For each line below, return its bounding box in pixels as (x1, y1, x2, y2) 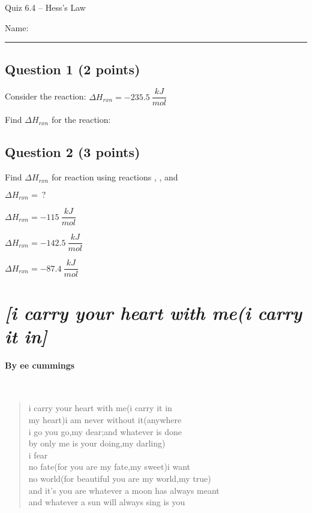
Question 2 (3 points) (5, 143, 140, 161)
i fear (28, 448, 48, 461)
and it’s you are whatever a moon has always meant (28, 484, 220, 496)
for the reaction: (51, 113, 111, 126)
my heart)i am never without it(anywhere (28, 414, 182, 426)
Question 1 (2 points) (5, 59, 140, 78)
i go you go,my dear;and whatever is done (28, 425, 182, 437)
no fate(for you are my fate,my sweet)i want (28, 460, 191, 473)
